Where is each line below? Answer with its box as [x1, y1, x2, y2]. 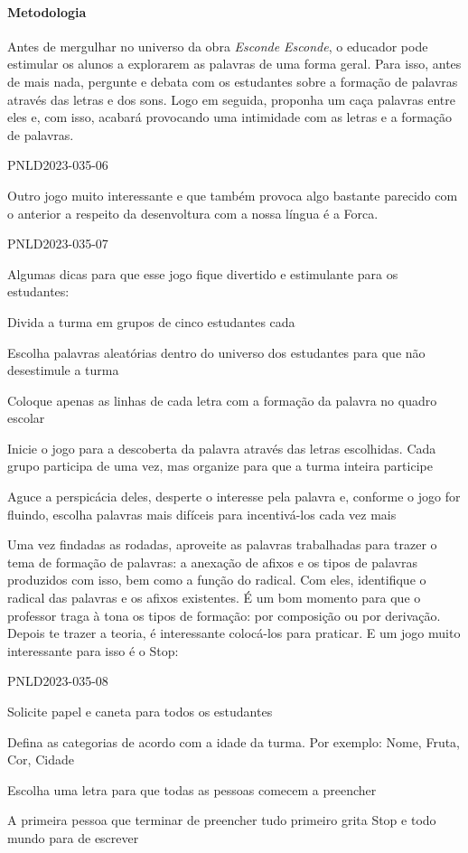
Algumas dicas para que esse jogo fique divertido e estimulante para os [7, 264, 398, 283]
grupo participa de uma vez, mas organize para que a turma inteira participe [7, 456, 433, 475]
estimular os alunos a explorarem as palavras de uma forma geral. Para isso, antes [7, 54, 462, 73]
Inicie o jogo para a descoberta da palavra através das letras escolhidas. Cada [7, 438, 436, 457]
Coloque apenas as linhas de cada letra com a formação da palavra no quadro [7, 390, 437, 409]
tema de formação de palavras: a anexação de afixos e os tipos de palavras [7, 552, 417, 571]
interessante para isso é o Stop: [7, 641, 179, 660]
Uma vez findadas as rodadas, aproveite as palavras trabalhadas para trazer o [7, 535, 437, 554]
